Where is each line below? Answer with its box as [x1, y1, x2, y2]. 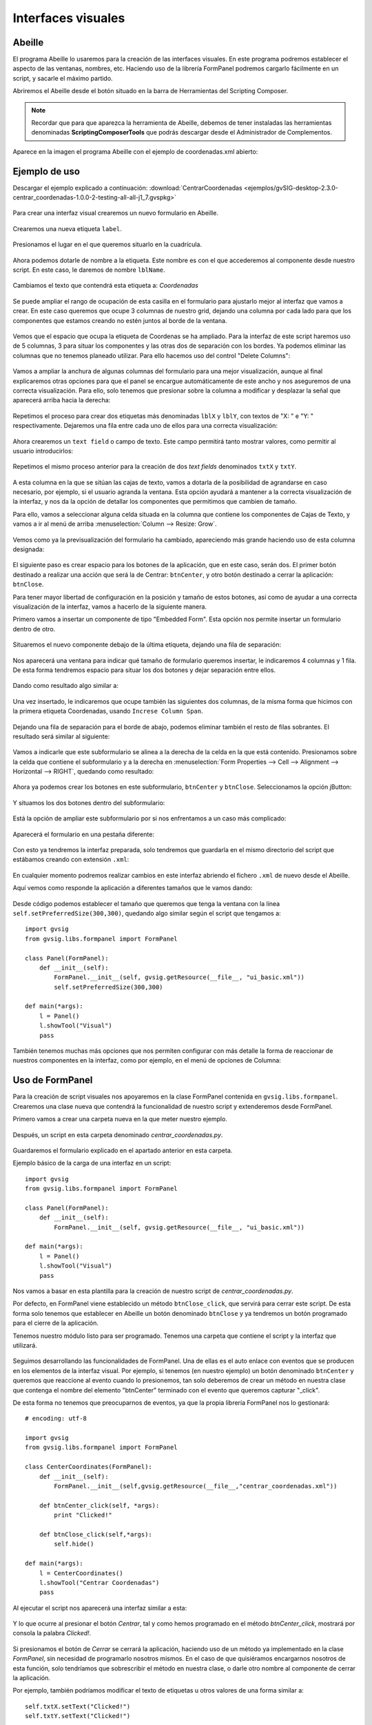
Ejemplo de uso [12, 166, 81, 177]
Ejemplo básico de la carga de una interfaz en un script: [12, 1159, 172, 1167]
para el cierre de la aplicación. [12, 1319, 99, 1328]
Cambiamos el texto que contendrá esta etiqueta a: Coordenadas [12, 282, 199, 290]
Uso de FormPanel [12, 1074, 93, 1086]
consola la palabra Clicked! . [12, 1629, 92, 1637]
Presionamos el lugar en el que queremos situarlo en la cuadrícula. [12, 240, 203, 248]
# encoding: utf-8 [25, 1414, 87, 1423]
